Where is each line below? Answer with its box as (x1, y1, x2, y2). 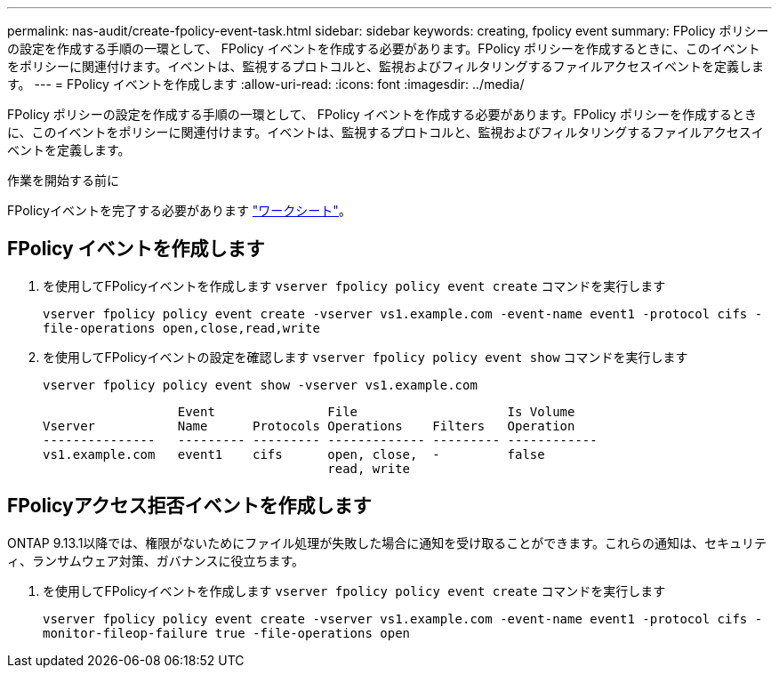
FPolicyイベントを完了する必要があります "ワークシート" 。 (7, 203, 351, 218)
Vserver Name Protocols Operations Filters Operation (43, 418, 575, 433)
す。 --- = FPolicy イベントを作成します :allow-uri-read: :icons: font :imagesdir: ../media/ (7, 76, 525, 92)
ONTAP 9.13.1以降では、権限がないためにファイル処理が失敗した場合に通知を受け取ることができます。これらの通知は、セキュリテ (7, 534, 767, 550)
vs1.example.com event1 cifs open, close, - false (43, 446, 545, 462)
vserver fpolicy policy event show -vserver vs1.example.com (43, 377, 478, 392)
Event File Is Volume (177, 404, 575, 419)
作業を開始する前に (7, 173, 119, 188)
